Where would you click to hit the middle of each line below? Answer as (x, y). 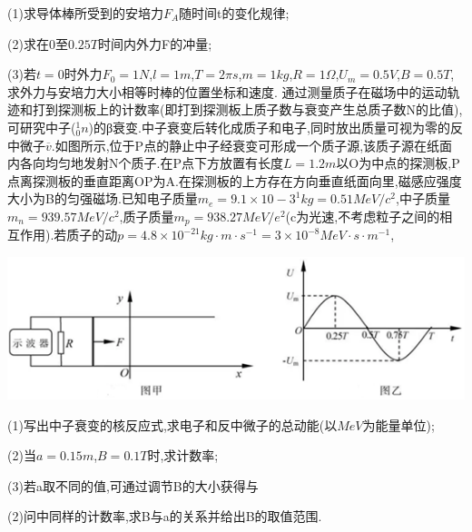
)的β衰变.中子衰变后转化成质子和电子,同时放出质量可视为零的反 (275, 127)
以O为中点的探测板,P (398, 163)
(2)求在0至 (38, 43)
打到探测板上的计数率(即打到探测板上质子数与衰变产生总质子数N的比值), (247, 109)
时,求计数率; (183, 455)
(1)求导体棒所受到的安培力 (85, 13)
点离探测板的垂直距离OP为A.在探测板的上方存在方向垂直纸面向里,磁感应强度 (235, 180)
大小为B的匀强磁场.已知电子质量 (103, 198)
